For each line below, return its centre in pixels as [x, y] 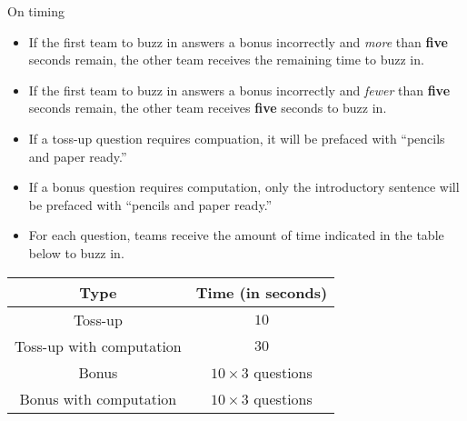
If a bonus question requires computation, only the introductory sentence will [244, 187]
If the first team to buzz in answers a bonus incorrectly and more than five [238, 41]
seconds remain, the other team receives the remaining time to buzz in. [226, 60]
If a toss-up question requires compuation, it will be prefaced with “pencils [237, 138]
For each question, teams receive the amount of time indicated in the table [236, 235]
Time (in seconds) [262, 292]
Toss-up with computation [98, 346]
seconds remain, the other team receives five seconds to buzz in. [208, 108]
